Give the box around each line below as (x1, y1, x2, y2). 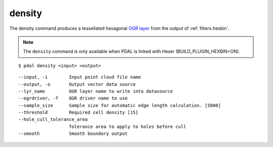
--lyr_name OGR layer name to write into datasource (18, 88, 173, 94)
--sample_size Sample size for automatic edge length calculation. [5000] (18, 103, 221, 108)
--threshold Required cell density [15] (18, 110, 139, 116)
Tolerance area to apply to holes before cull (69, 124, 187, 129)
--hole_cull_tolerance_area (18, 117, 88, 122)
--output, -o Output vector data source (18, 81, 136, 87)
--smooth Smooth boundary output (18, 131, 128, 136)
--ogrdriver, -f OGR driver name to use (18, 95, 128, 101)
